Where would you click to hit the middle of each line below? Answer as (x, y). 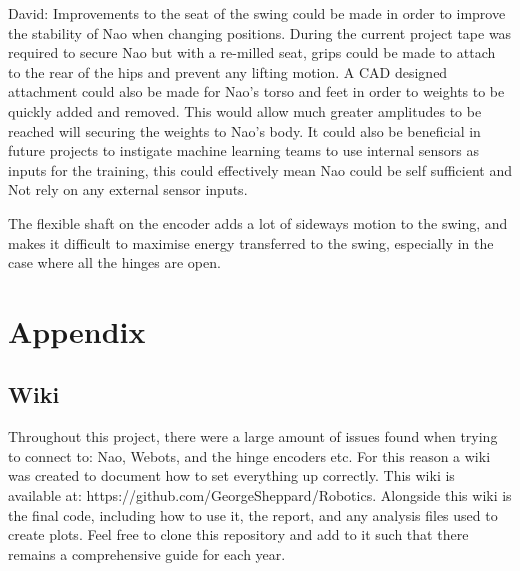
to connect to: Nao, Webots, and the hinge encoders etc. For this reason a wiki (249, 455)
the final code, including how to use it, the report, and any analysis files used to (253, 514)
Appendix (77, 330)
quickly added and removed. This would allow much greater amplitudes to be (245, 110)
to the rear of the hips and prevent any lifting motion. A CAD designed (228, 71)
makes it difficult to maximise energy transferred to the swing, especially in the (251, 242)
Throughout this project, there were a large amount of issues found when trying (253, 436)
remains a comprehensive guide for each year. (147, 553)
